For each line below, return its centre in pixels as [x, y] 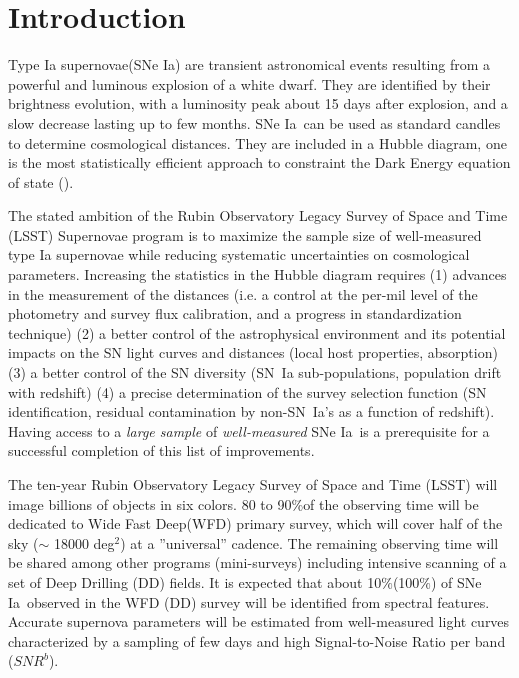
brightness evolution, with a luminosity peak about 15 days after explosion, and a [258, 103]
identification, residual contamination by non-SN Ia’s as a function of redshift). [251, 411]
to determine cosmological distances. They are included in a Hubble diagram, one [257, 142]
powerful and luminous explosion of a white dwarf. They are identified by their [249, 83]
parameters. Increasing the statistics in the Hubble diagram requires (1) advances [257, 274]
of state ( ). [41, 181]
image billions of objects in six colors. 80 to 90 [150, 503]
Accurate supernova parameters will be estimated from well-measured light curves [259, 621]
